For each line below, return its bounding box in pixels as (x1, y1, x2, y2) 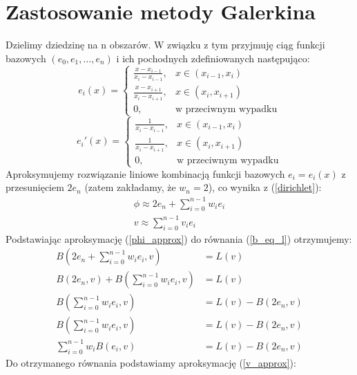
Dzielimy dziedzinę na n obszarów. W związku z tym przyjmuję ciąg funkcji (6, 37, 325, 52)
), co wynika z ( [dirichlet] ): (208, 180, 322, 194)
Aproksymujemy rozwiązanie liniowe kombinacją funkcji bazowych (6, 166, 285, 181)
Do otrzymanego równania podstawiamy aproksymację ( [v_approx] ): (6, 355, 296, 369)
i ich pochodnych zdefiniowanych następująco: (116, 51, 310, 65)
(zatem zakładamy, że (84, 180, 176, 194)
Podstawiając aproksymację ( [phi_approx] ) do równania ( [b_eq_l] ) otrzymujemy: (6, 231, 352, 246)
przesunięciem (6, 180, 64, 194)
